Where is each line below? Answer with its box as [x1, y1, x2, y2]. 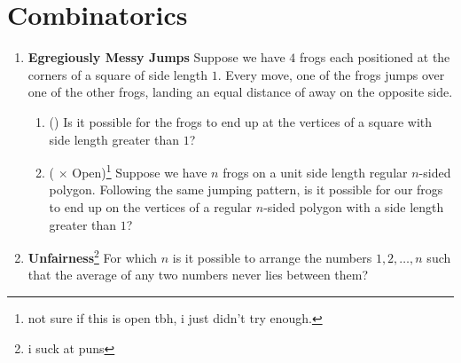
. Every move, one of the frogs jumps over [217, 65, 445, 83]
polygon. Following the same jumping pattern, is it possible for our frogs [49, 180, 443, 199]
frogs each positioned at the [299, 48, 450, 67]
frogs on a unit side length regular [223, 162, 408, 181]
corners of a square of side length [27, 65, 207, 83]
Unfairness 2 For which [27, 246, 158, 266]
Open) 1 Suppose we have [72, 161, 207, 181]
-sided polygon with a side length [263, 197, 444, 216]
